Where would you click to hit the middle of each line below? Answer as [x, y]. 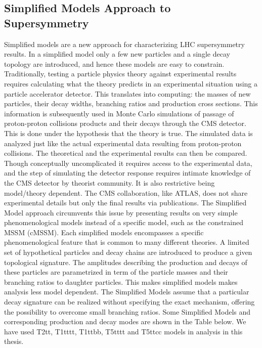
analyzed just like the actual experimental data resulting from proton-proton [123, 143]
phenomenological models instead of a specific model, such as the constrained [124, 222]
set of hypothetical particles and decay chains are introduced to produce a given [128, 252]
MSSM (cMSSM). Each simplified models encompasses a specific [104, 232]
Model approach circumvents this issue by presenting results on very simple [121, 212]
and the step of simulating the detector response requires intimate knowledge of [127, 173]
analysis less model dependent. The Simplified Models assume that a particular [127, 292]
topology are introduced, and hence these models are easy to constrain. [114, 63]
